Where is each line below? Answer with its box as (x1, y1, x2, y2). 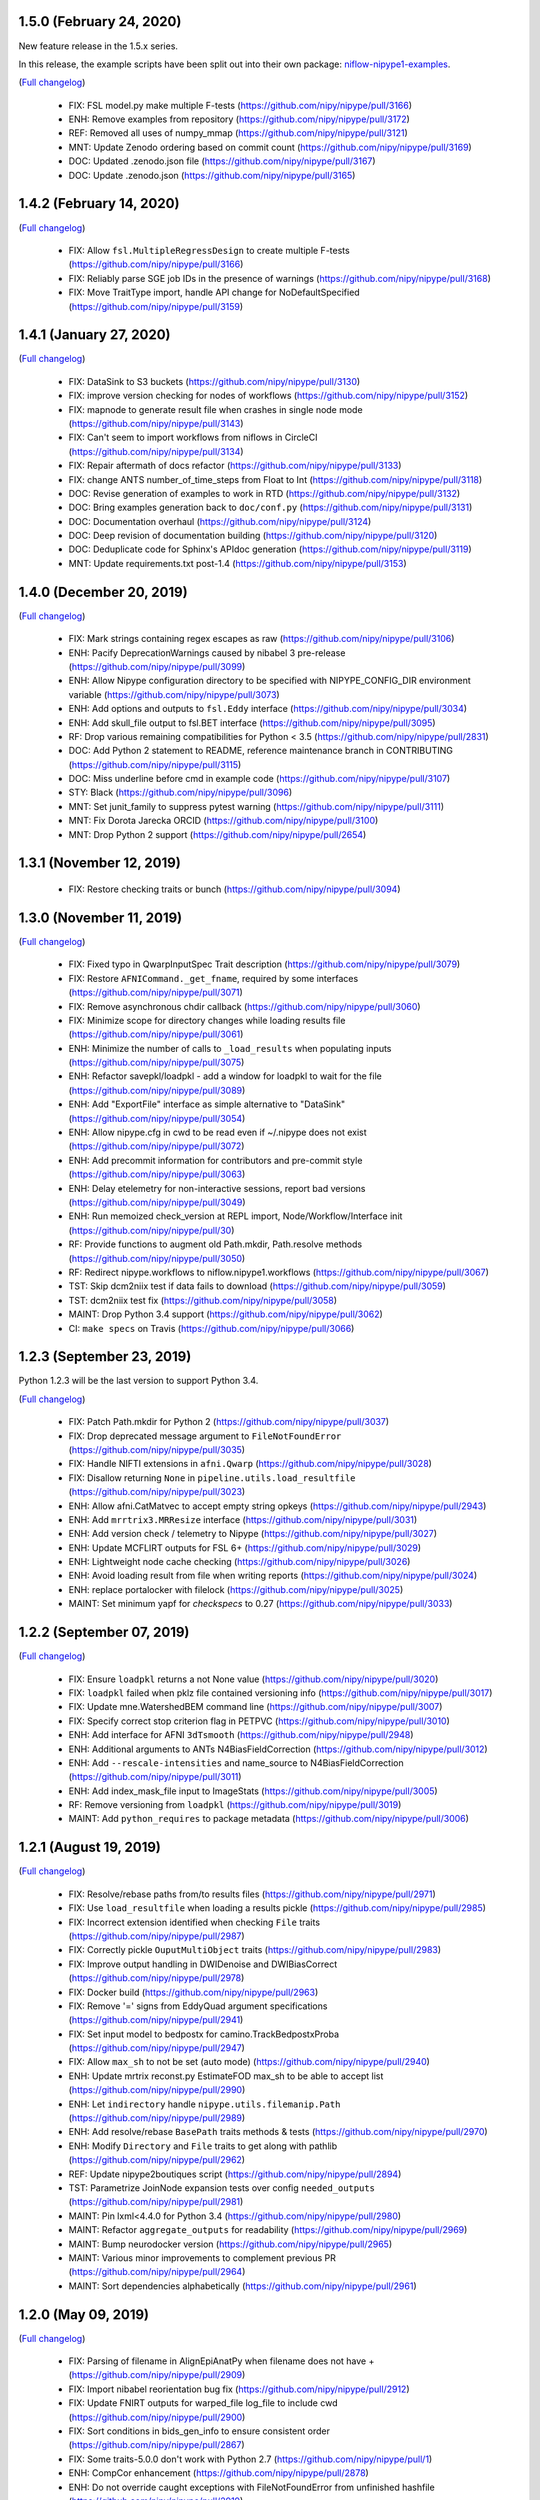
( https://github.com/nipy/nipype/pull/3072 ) (68, 1140, 245, 1152)
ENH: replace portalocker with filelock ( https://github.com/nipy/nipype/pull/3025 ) (68, 1583, 404, 1595)
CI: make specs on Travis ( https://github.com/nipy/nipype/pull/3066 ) (68, 1322, 355, 1334)
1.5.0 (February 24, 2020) (18, 13, 182, 30)
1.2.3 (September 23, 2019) (18, 1348, 192, 1365)
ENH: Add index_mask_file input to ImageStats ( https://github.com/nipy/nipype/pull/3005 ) (68, 1785, 439, 1797)
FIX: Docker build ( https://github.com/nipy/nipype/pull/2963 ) (68, 1986, 319, 1998)
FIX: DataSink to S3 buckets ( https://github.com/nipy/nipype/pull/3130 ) (68, 375, 361, 387)
